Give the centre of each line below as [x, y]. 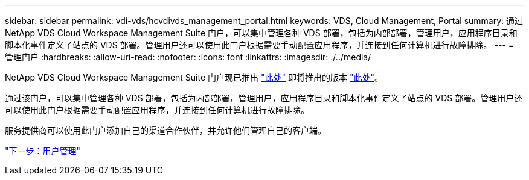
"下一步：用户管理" [43, 151]
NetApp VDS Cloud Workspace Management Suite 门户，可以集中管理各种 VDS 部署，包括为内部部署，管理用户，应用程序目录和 [261, 33]
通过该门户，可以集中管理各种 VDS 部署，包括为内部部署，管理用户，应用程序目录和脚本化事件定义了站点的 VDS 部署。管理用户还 [264, 98]
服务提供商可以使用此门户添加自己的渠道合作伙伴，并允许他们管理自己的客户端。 [165, 130]
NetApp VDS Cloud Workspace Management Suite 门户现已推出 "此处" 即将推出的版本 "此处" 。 [194, 77]
